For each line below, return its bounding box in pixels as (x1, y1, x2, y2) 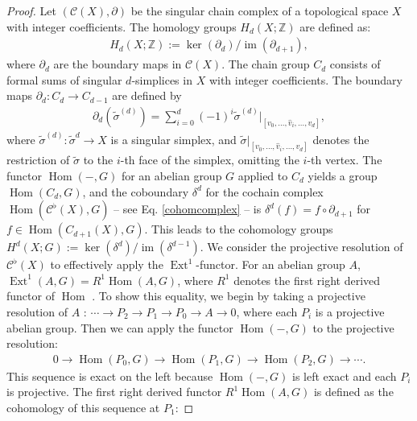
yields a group (308, 167, 378, 184)
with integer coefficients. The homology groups (6, 18, 237, 35)
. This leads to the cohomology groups (144, 221, 333, 237)
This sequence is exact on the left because (6, 367, 213, 384)
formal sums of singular (6, 71, 122, 88)
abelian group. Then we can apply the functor (6, 319, 233, 336)
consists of (329, 56, 381, 72)
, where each (236, 303, 298, 320)
